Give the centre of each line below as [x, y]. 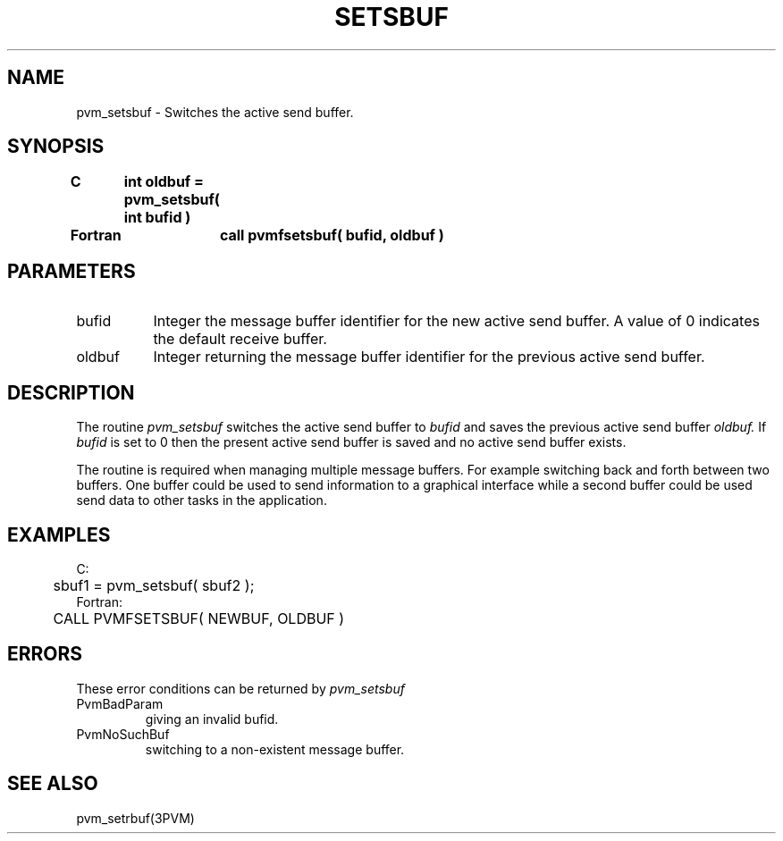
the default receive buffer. [240, 339]
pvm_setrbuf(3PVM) [135, 818]
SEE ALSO [53, 784]
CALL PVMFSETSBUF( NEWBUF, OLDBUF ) [199, 618]
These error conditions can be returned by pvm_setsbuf [240, 688]
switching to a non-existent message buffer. [275, 749]
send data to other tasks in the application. [202, 500]
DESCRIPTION [71, 392]
